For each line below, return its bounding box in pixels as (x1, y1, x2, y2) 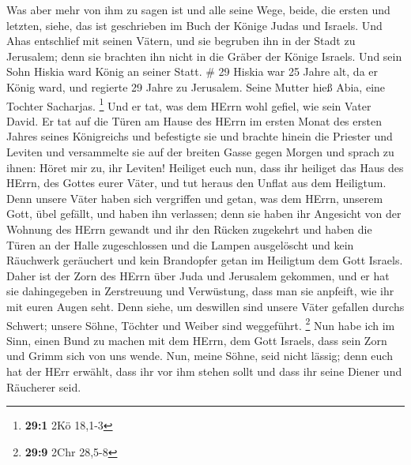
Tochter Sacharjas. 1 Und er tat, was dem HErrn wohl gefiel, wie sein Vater (6, 95, 371, 114)
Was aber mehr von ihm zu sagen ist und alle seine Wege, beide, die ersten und (6, 2, 390, 17)
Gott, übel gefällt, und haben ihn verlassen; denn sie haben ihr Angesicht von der (6, 205, 402, 222)
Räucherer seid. (6, 378, 81, 395)
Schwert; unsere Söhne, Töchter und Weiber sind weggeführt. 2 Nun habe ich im (6, 314, 395, 333)
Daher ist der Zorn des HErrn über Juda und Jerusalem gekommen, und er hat (6, 267, 390, 283)
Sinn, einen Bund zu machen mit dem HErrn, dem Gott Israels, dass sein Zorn (6, 332, 387, 348)
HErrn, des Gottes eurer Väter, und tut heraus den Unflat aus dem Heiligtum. (6, 174, 386, 191)
